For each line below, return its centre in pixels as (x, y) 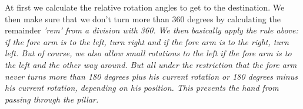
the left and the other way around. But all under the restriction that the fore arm (151, 64)
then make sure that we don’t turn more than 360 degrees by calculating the (143, 18)
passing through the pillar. (52, 99)
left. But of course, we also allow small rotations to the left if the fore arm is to (148, 53)
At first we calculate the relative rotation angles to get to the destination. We (145, 7)
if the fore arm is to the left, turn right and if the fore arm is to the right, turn (147, 41)
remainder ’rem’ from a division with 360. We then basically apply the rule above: (151, 30)
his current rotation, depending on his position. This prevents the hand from (142, 88)
